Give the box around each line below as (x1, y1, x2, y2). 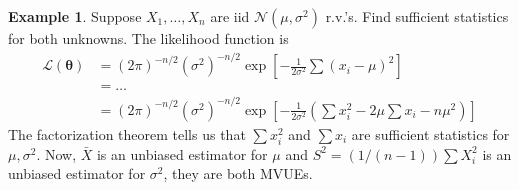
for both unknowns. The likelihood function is (8, 28, 289, 48)
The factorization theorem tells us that (8, 123, 246, 144)
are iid (210, 6, 250, 26)
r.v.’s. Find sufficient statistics (325, 6, 509, 26)
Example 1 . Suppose (8, 6, 142, 26)
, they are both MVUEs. (163, 163, 313, 184)
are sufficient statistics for (351, 123, 510, 144)
